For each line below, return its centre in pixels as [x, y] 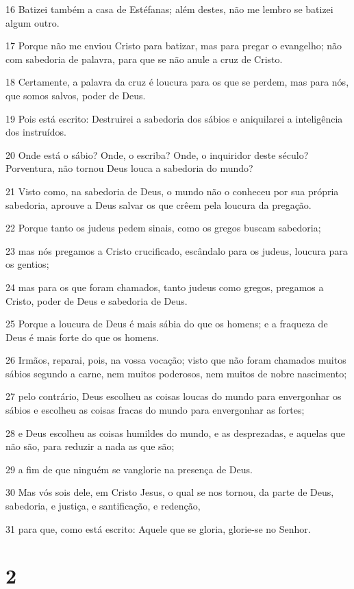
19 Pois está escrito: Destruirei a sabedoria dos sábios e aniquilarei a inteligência [174, 118]
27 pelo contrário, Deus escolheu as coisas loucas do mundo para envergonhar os [174, 396]
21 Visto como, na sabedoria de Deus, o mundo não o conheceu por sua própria [172, 191]
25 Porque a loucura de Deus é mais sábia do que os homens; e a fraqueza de [167, 324]
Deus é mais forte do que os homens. [83, 337]
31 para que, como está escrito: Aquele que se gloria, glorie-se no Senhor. [158, 528]
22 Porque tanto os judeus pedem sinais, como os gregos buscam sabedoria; [163, 228]
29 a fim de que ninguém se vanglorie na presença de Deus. [129, 469]
